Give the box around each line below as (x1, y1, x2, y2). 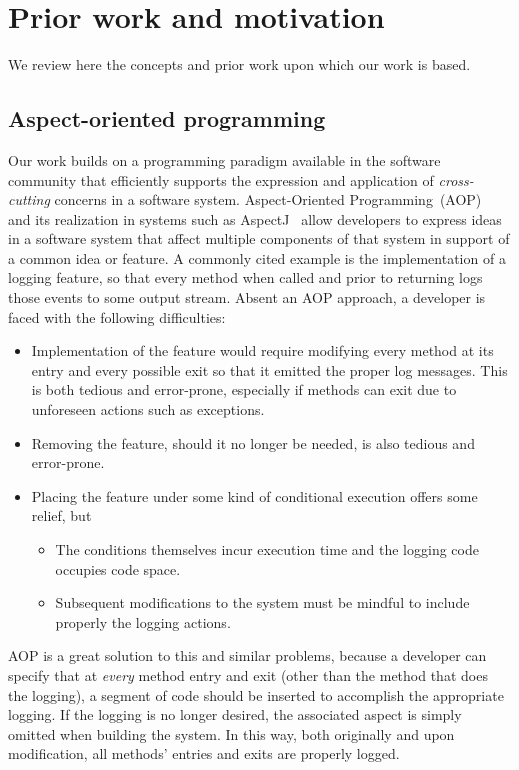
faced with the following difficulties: (8, 306, 226, 327)
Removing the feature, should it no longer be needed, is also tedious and (31, 432, 475, 453)
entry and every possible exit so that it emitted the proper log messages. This (31, 359, 508, 380)
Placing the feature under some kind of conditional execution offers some (31, 485, 478, 506)
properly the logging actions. (55, 611, 231, 632)
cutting (8, 189, 50, 210)
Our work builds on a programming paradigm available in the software (8, 149, 441, 170)
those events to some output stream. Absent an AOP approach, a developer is (8, 287, 486, 308)
